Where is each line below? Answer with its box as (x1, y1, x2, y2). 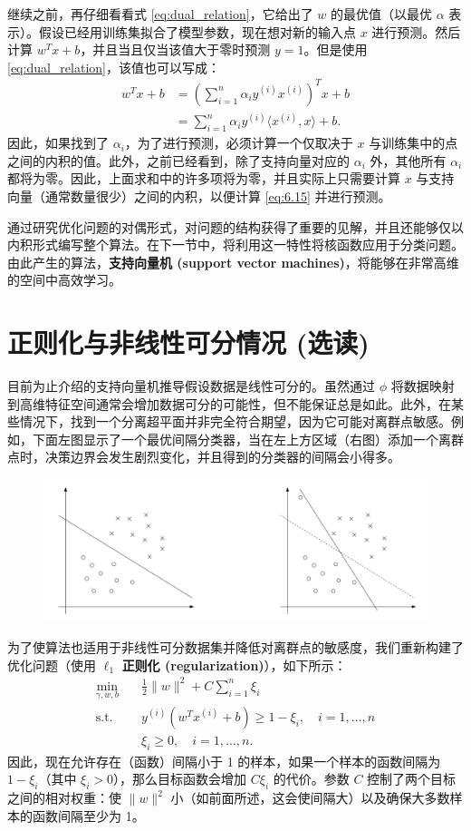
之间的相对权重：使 (7, 788, 121, 807)
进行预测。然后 (371, 22, 461, 41)
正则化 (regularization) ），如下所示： (121, 655, 347, 674)
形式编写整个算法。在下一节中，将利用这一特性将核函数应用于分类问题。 (32, 235, 464, 254)
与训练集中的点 (369, 133, 458, 152)
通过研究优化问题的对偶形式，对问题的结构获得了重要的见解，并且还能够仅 (7, 217, 451, 236)
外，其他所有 (370, 151, 447, 170)
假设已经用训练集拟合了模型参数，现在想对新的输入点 (38, 22, 356, 41)
